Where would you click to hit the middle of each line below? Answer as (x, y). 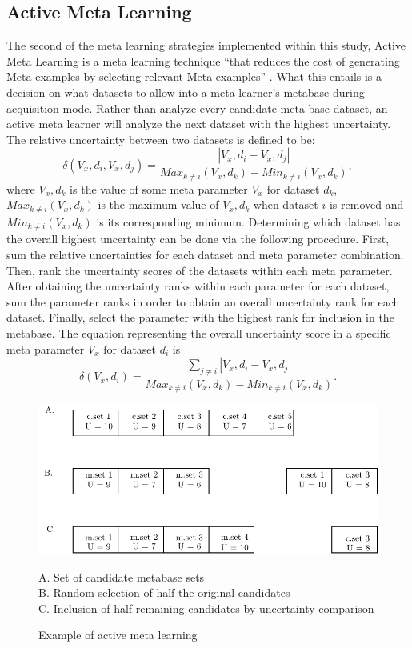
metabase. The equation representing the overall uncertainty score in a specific (199, 332)
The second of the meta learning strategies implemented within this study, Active (206, 45)
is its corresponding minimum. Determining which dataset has (248, 221)
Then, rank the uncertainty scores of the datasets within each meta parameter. (200, 270)
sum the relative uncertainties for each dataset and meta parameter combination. (205, 254)
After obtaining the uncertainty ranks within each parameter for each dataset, (198, 286)
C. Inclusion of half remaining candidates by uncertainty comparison (206, 608)
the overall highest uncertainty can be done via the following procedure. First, (198, 239)
